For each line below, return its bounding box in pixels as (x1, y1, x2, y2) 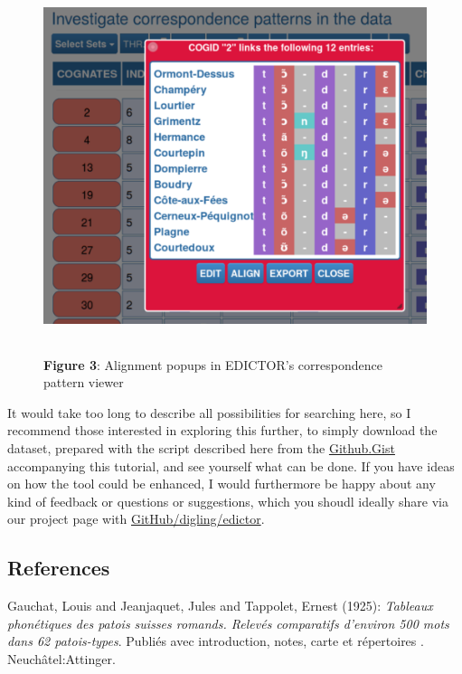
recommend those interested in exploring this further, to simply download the (7, 421, 438, 440)
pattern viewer (43, 373, 124, 392)
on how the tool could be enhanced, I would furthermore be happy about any (7, 474, 436, 493)
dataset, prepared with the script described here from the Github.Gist (7, 438, 395, 457)
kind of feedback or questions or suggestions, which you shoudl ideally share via (7, 491, 448, 510)
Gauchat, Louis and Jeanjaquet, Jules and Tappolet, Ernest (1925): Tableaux (7, 596, 433, 615)
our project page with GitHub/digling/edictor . (7, 509, 265, 528)
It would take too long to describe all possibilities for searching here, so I (7, 403, 411, 422)
